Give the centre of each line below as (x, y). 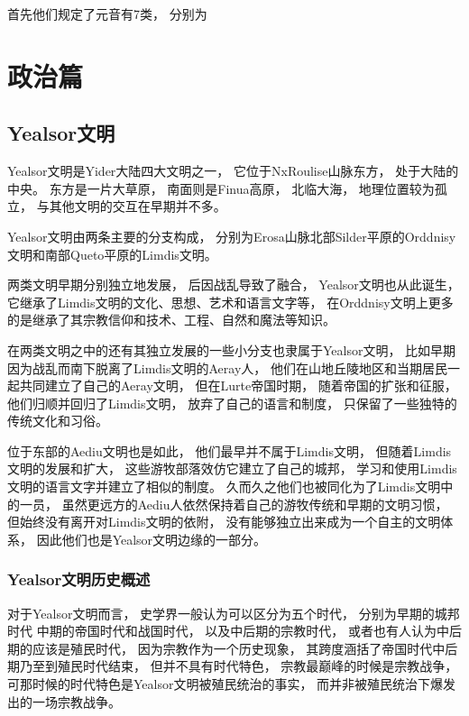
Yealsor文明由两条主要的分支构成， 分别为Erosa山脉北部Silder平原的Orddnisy (232, 236)
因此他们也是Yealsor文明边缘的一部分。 (152, 539)
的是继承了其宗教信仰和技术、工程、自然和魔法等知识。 (171, 320)
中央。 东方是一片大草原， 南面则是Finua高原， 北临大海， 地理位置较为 (221, 188)
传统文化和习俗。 (58, 421)
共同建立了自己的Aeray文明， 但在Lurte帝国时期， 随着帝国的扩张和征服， (238, 386)
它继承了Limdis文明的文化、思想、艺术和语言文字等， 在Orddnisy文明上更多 (230, 302)
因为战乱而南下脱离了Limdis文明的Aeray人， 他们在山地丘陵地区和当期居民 (227, 367)
